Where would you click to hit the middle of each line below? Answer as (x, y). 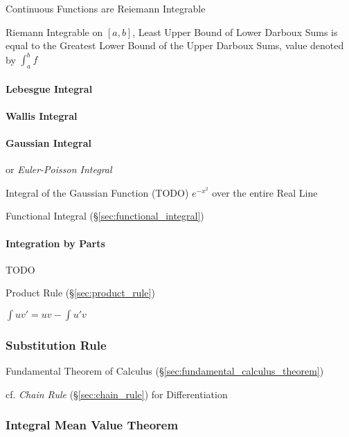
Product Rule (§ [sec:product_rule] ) (80, 293)
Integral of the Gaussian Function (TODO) (97, 192)
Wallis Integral (42, 115)
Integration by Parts (55, 243)
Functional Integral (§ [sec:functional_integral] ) (105, 216)
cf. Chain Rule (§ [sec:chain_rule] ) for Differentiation (117, 394)
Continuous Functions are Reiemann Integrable (106, 8)
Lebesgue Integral (49, 88)
